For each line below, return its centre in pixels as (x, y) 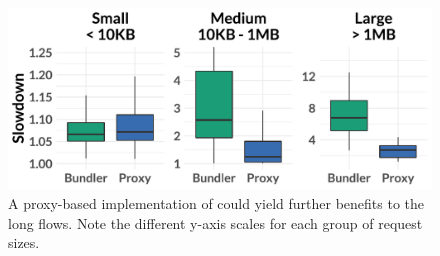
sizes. (24, 242)
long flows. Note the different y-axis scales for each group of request (215, 222)
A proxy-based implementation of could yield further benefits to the (216, 202)
